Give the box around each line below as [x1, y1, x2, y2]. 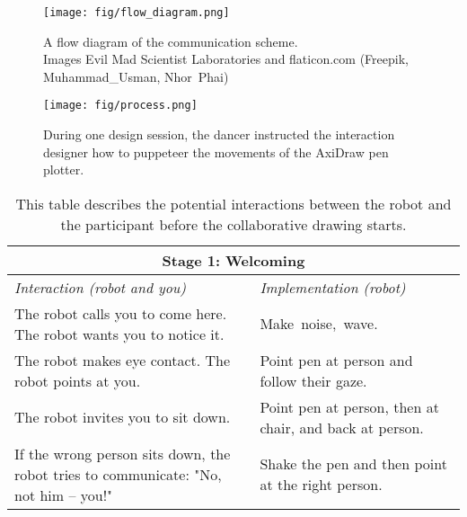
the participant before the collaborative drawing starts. [60, 213, 407, 235]
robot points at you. [14, 370, 141, 391]
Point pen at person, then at [260, 396, 439, 417]
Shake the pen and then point [260, 453, 447, 475]
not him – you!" [14, 484, 113, 505]
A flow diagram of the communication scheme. [43, 31, 298, 50]
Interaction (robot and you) [14, 276, 187, 298]
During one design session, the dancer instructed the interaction [43, 125, 395, 144]
